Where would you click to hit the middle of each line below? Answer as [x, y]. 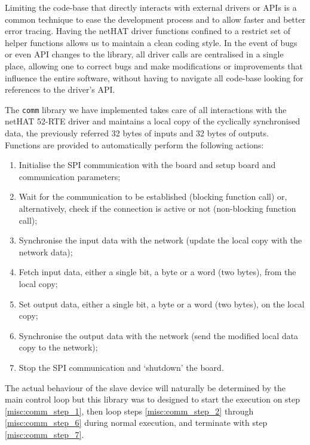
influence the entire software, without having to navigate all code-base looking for [154, 77]
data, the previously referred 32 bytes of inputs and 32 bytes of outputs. [137, 133]
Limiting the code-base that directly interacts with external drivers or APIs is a [151, 7]
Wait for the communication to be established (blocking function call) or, [153, 196]
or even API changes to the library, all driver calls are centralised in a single [144, 54]
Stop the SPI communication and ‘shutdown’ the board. [121, 367]
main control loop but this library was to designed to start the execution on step [153, 399]
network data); [46, 252]
